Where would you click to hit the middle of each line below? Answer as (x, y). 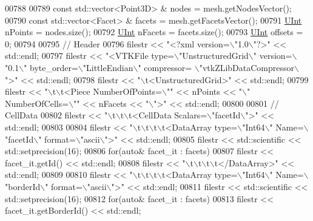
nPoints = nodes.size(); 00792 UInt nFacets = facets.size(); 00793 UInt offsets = (154, 32)
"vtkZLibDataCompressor (247, 67)
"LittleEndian (108, 67)
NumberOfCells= (37, 103)
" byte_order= (51, 67)
